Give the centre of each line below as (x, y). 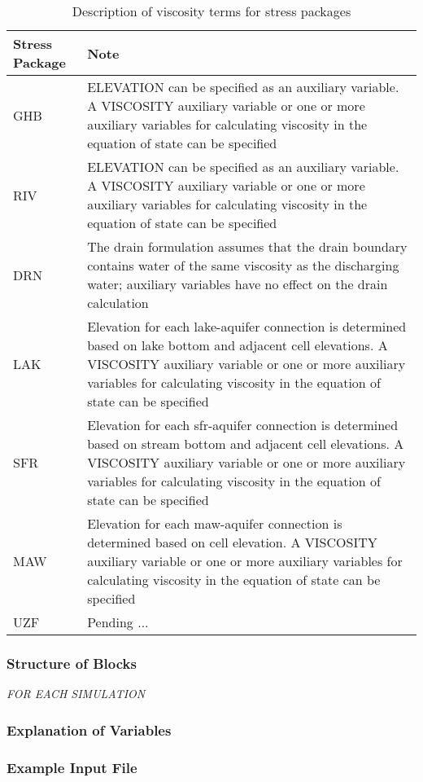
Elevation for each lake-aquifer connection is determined (247, 326)
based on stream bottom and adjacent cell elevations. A (246, 444)
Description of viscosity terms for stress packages (211, 11)
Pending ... (118, 622)
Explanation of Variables (89, 729)
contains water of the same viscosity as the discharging (243, 265)
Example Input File (72, 767)
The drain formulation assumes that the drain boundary (247, 246)
